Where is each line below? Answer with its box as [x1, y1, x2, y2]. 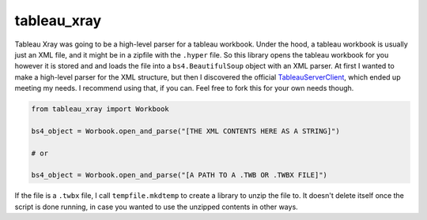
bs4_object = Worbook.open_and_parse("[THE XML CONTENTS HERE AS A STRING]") [31, 126, 340, 136]
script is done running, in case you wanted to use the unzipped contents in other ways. [14, 202, 298, 211]
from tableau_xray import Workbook [31, 105, 169, 114]
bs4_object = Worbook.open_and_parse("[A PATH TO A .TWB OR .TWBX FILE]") [31, 170, 328, 180]
